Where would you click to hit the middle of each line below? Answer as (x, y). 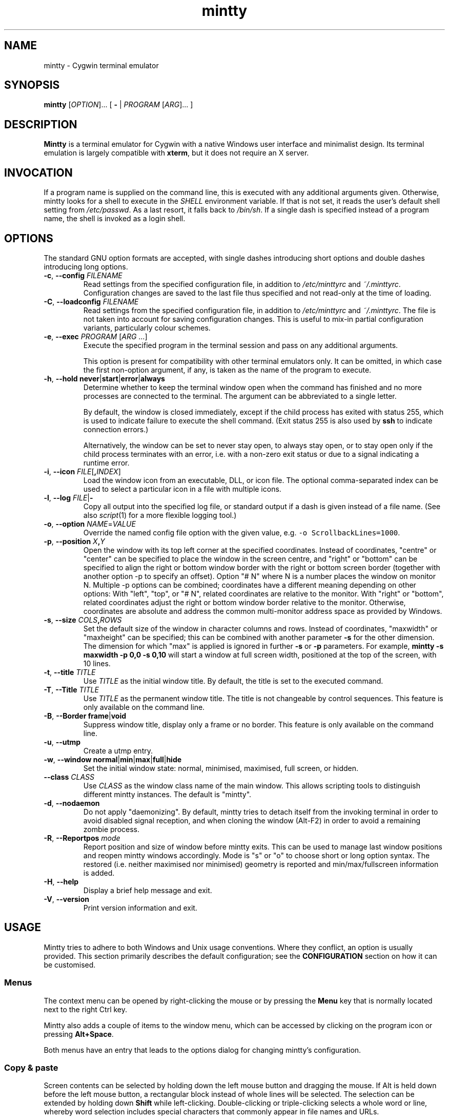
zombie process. (111, 829)
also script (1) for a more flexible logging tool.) (160, 515)
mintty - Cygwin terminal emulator (101, 65)
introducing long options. (86, 266)
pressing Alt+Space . (79, 1034)
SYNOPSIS (32, 85)
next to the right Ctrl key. (86, 1009)
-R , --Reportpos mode (82, 838)
